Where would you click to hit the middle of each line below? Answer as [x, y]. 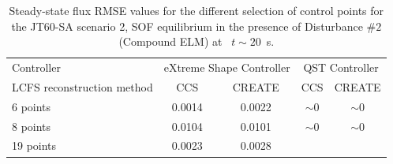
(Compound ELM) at [170, 41]
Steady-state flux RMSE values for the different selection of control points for [196, 10]
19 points [34, 145]
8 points [32, 126]
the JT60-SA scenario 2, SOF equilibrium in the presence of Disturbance [187, 26]
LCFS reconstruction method [82, 86]
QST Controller [341, 67]
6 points [32, 106]
